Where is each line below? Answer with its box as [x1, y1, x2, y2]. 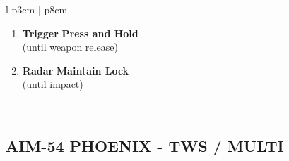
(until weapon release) [22, 39, 118, 54]
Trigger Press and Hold [22, 25, 138, 40]
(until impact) [22, 77, 83, 91]
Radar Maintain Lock [22, 63, 129, 77]
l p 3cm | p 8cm [6, 2, 68, 16]
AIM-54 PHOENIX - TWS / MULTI [6, 134, 284, 156]
